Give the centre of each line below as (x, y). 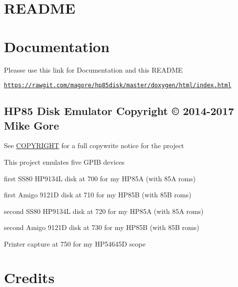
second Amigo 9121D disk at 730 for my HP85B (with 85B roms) (102, 227)
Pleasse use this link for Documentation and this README (93, 69)
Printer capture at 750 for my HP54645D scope (75, 243)
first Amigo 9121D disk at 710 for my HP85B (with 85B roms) (98, 195)
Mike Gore (32, 125)
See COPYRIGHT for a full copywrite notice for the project (94, 145)
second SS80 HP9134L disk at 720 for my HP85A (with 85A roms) (104, 211)
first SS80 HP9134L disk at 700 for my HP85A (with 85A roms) (100, 178)
